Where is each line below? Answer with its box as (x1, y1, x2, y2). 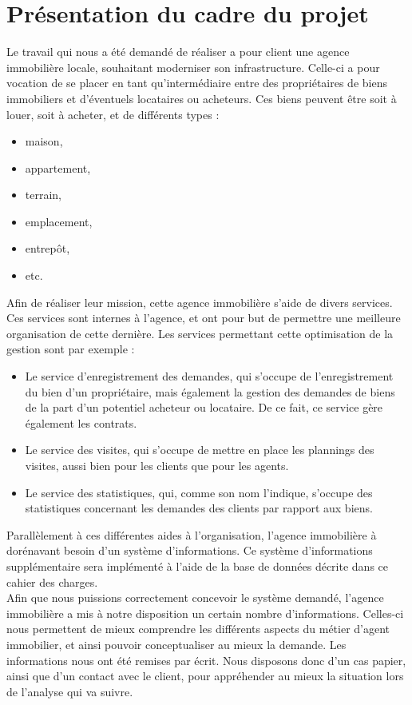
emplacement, (25, 213, 93, 229)
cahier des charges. (6, 573, 98, 590)
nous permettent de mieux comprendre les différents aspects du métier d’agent (6, 620, 390, 637)
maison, (25, 133, 63, 149)
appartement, (25, 159, 91, 176)
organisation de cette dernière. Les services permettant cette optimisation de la (6, 325, 394, 341)
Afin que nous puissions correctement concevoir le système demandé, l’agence (6, 589, 384, 606)
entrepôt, (25, 240, 70, 257)
